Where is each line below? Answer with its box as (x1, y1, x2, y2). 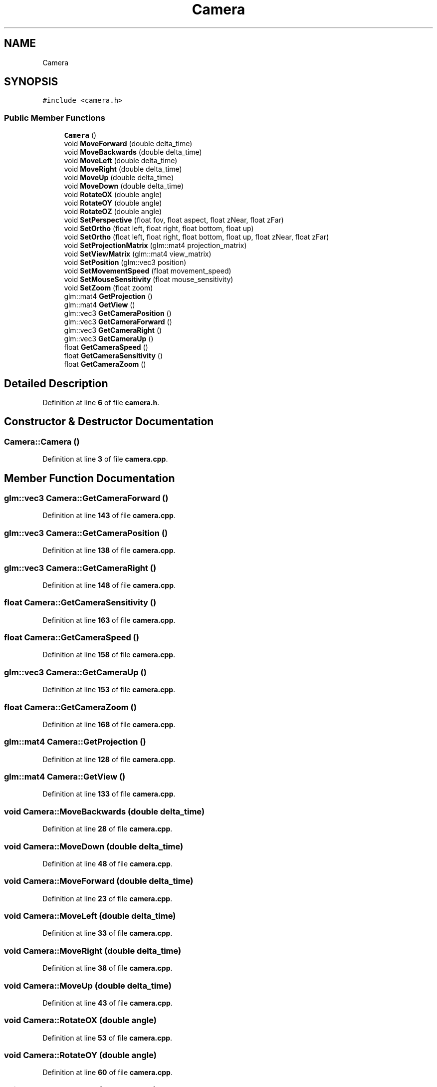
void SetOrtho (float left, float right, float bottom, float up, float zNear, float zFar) (64, 233, 329, 242)
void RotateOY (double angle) (64, 199, 162, 208)
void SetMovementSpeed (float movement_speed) (64, 267, 231, 275)
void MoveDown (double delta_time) (64, 182, 184, 191)
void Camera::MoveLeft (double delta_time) (4, 911, 176, 921)
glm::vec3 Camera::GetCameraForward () (4, 493, 169, 504)
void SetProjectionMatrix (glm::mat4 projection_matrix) (64, 241, 247, 250)
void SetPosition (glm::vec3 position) (64, 258, 187, 267)
